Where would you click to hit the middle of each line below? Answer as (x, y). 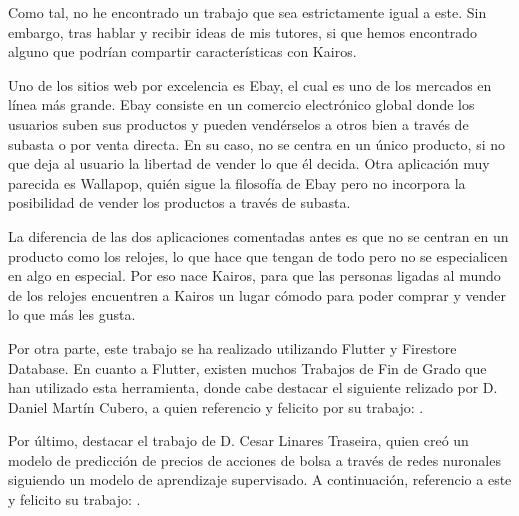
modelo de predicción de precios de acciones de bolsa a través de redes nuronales (254, 459)
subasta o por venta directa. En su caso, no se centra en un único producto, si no (257, 143)
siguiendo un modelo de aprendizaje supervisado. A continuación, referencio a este (260, 479)
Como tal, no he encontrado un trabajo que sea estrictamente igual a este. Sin (247, 12)
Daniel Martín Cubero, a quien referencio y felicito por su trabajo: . (216, 406)
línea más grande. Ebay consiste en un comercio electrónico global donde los (241, 104)
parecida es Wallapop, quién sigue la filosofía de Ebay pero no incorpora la (237, 182)
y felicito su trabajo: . (74, 499)
